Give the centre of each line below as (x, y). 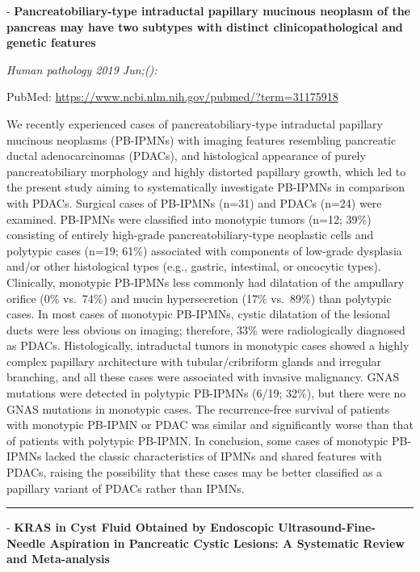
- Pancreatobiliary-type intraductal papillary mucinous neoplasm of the (208, 11)
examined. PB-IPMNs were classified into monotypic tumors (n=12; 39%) (189, 219)
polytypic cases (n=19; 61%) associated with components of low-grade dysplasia (204, 250)
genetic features (51, 42)
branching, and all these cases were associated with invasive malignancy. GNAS (203, 377)
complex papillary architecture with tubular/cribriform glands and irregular (194, 361)
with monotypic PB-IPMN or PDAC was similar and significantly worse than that (210, 425)
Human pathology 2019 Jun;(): (82, 69)
